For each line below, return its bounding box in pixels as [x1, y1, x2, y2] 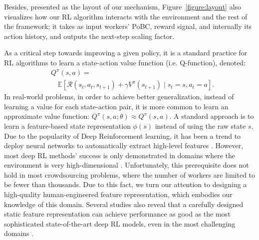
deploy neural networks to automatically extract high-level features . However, [4, 140, 244, 151]
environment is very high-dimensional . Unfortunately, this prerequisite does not [4, 160, 249, 170]
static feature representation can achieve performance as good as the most [4, 209, 231, 219]
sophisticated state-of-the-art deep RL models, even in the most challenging [4, 218, 236, 229]
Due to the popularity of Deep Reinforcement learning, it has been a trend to [4, 130, 241, 141]
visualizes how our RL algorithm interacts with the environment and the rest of [4, 11, 248, 21]
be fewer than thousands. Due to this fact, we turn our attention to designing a [4, 179, 247, 190]
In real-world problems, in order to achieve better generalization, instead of [4, 91, 234, 102]
